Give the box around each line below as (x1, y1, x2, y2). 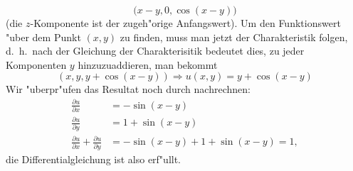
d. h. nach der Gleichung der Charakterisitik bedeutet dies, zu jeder (6, 43, 305, 58)
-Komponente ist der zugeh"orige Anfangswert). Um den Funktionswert (30, 16, 341, 30)
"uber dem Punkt (6, 29, 81, 44)
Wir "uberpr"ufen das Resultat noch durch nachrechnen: (6, 82, 251, 96)
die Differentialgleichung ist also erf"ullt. (6, 151, 181, 166)
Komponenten (6, 57, 67, 72)
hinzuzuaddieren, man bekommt (78, 57, 218, 72)
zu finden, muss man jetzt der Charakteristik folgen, (120, 29, 348, 44)
